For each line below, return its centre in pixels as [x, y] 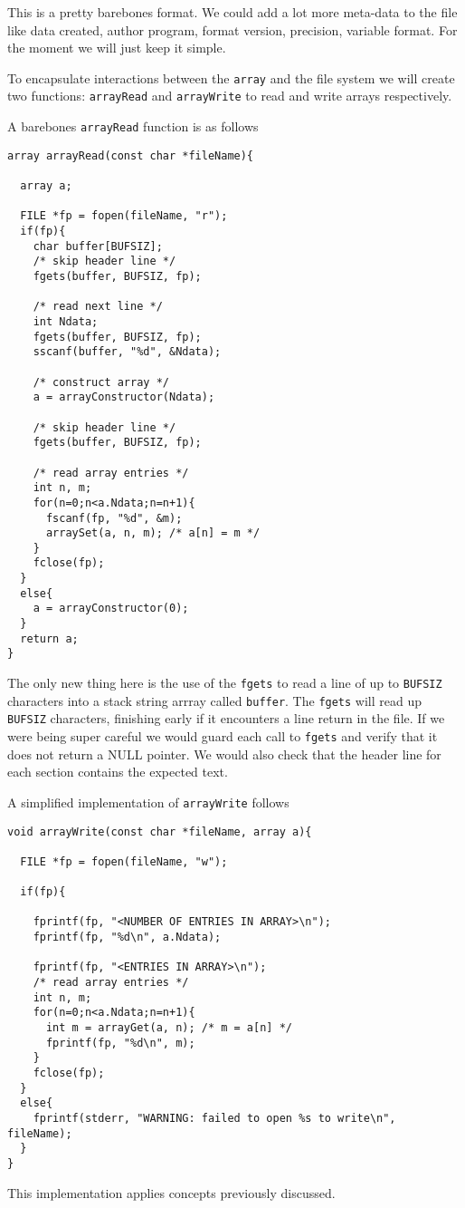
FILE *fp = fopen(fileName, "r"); [124, 216]
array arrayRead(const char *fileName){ [131, 155]
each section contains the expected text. [118, 772]
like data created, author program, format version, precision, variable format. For [232, 29]
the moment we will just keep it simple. [117, 48]
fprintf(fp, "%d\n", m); [120, 1043]
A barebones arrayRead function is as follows [133, 126]
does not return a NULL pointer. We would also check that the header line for [224, 754]
